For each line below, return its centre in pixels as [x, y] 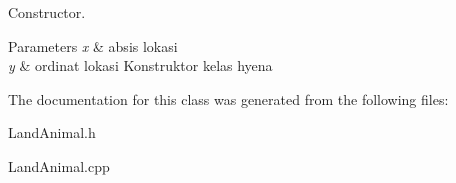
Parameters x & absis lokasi [93, 45]
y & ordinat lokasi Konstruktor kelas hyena [140, 65]
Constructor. [47, 12]
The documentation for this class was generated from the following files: [228, 98]
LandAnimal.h [52, 132]
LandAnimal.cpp [59, 165]
